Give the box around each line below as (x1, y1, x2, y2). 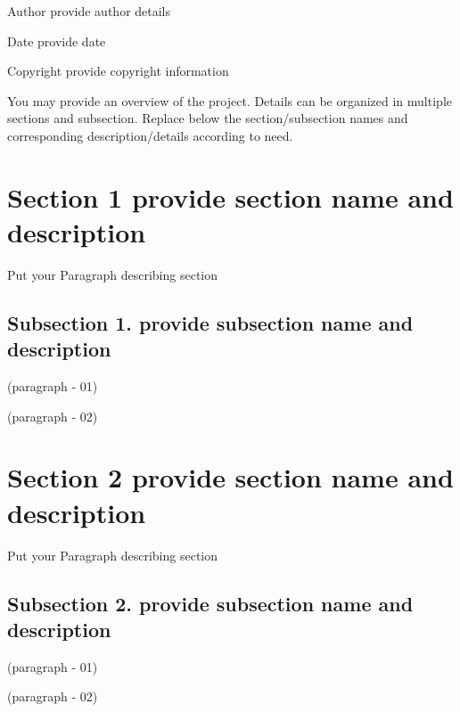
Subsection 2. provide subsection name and (7, 589, 414, 617)
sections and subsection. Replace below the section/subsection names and (7, 109, 408, 127)
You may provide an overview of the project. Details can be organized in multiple (7, 91, 452, 110)
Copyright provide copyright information (7, 61, 229, 80)
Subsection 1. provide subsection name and (7, 308, 414, 336)
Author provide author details (7, 2, 171, 20)
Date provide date (7, 31, 106, 50)
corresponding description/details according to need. (7, 126, 293, 144)
